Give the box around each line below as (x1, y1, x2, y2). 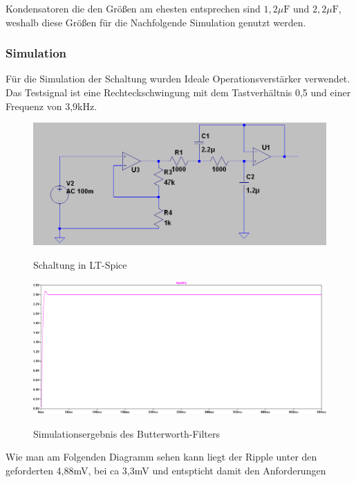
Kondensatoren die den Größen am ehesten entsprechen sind (6, 1, 261, 15)
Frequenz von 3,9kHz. (6, 98, 97, 113)
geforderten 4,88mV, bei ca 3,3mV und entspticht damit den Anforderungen (6, 463, 326, 477)
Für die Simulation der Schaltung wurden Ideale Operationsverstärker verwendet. (6, 71, 350, 86)
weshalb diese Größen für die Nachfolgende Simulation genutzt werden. (6, 15, 306, 29)
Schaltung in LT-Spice (33, 257, 127, 271)
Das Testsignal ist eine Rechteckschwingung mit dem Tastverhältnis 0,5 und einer (6, 85, 351, 99)
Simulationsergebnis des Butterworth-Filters (33, 426, 220, 440)
